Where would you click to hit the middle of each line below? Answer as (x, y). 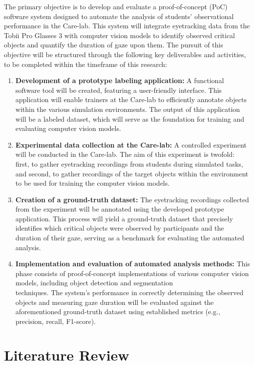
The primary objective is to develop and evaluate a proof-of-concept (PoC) (116, 6)
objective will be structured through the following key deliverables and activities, (125, 54)
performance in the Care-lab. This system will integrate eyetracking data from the (127, 26)
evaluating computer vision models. (68, 128)
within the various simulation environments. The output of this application (128, 109)
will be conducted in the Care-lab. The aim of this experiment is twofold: (125, 154)
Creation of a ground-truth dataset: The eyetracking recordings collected (132, 199)
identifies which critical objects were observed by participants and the (120, 228)
